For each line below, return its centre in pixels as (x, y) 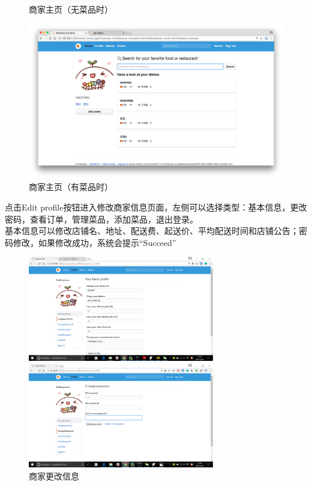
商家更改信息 (54, 476)
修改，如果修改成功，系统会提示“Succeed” (94, 242)
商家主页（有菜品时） (71, 187)
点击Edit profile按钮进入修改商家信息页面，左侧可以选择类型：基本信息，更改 (156, 207)
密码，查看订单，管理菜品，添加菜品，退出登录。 (101, 219)
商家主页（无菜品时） (71, 9)
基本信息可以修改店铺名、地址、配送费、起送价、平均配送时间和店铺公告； (152, 231)
